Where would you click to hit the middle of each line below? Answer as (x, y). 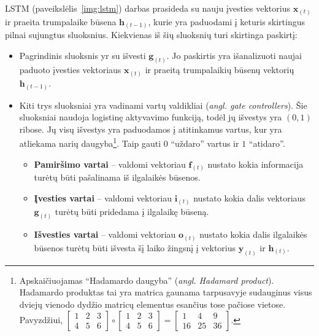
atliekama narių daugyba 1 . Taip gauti (90, 142)
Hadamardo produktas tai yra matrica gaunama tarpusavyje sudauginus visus (166, 292)
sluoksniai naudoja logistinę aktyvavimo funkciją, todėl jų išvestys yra (151, 117)
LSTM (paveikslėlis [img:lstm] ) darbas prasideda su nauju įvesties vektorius (148, 8)
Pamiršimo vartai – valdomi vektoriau (110, 164)
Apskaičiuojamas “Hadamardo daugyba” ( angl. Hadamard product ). (147, 280)
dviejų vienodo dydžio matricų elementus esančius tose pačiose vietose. (152, 304)
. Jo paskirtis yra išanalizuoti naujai (234, 55)
